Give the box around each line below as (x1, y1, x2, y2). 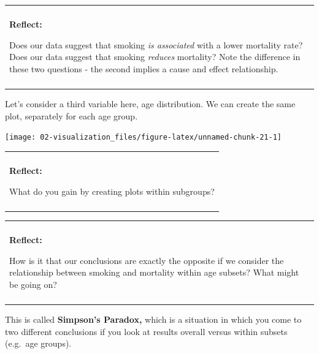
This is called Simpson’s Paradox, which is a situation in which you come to (5, 313, 302, 326)
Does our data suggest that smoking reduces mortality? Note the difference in (9, 50, 301, 63)
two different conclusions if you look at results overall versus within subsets (5, 325, 288, 337)
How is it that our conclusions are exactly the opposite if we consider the (9, 254, 284, 266)
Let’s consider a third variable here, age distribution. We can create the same (5, 97, 296, 110)
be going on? (9, 277, 57, 290)
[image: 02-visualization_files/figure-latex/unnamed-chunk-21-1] (5, 133, 282, 142)
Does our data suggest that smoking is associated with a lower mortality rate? (9, 38, 303, 51)
